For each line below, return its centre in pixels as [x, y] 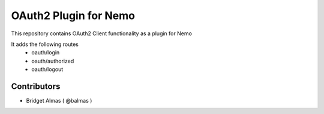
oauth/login [46, 53]
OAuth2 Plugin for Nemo [73, 16]
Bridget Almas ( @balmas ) [59, 101]
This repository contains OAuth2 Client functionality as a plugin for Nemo [101, 33]
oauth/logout [47, 69]
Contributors [36, 86]
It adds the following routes [45, 44]
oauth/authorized [53, 61]
